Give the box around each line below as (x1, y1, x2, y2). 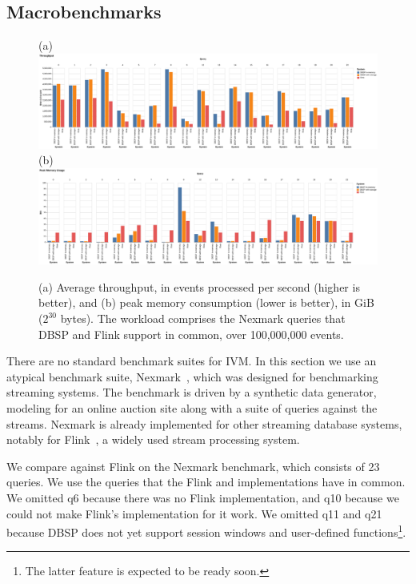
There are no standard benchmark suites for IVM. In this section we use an (6, 352, 377, 369)
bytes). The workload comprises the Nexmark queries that (60, 310, 346, 327)
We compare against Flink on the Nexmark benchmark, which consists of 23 (6, 457, 380, 474)
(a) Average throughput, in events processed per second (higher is (38, 278, 360, 295)
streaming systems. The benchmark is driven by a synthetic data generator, (6, 384, 377, 401)
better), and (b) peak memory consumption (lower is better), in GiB (38, 294, 374, 311)
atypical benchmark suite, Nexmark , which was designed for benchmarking (6, 368, 378, 385)
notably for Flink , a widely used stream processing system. (6, 431, 300, 448)
